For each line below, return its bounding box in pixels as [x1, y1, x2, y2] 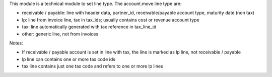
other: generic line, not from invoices [22, 30, 99, 37]
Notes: [9, 40, 23, 46]
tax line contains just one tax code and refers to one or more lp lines [22, 63, 163, 69]
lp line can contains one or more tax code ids [22, 56, 116, 62]
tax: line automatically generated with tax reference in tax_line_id [22, 24, 157, 30]
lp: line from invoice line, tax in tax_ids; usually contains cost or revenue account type [22, 16, 199, 22]
